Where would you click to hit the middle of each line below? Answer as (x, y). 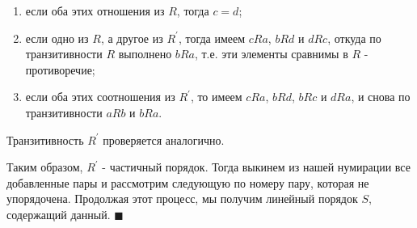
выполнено (145, 54)
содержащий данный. (59, 214)
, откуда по (354, 38)
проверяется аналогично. (164, 139)
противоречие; (60, 69)
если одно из (57, 38)
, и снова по (381, 97)
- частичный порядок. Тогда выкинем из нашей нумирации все (256, 167)
